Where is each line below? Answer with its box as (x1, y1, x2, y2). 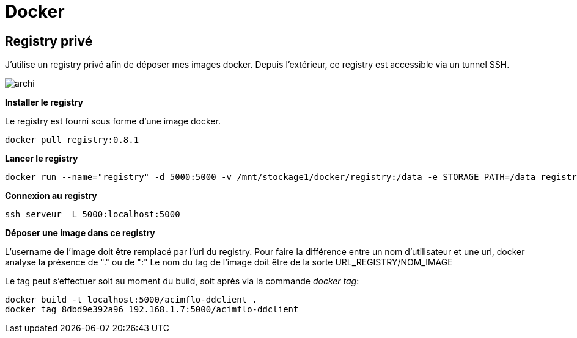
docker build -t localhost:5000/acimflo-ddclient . (5, 295, 258, 305)
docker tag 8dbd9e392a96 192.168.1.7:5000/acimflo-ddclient (5, 304, 299, 315)
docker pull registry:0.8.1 (5, 135, 139, 145)
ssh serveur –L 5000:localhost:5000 (5, 209, 180, 220)
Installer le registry (5, 97, 83, 108)
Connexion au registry (5, 190, 97, 201)
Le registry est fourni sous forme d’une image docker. (5, 116, 221, 127)
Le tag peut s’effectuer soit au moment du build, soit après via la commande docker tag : (5, 276, 359, 287)
